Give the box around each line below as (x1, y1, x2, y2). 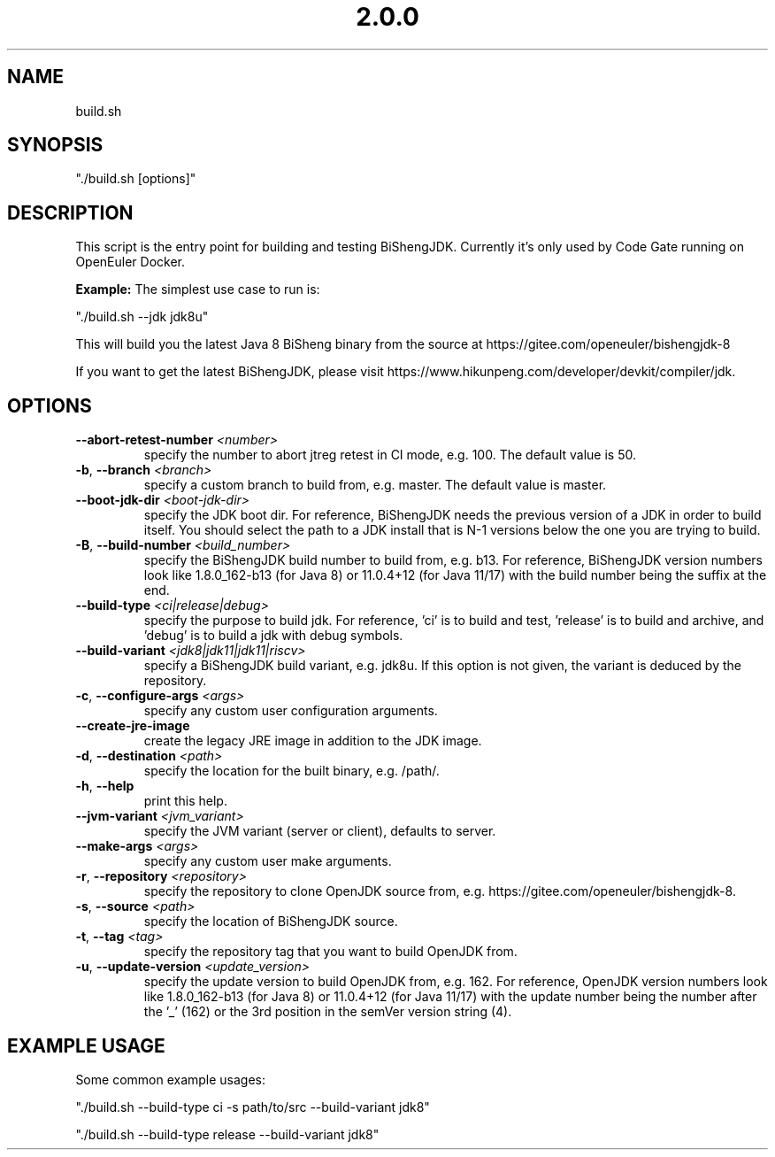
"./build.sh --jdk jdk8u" (75, 309, 209, 325)
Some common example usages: (75, 1071, 266, 1087)
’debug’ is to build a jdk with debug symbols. (143, 628, 403, 644)
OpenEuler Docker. (75, 254, 186, 270)
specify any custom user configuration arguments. (143, 703, 438, 719)
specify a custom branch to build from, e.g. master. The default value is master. (143, 477, 607, 493)
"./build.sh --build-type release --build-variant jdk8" (75, 1126, 380, 1142)
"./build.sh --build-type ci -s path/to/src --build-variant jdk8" (75, 1099, 430, 1115)
